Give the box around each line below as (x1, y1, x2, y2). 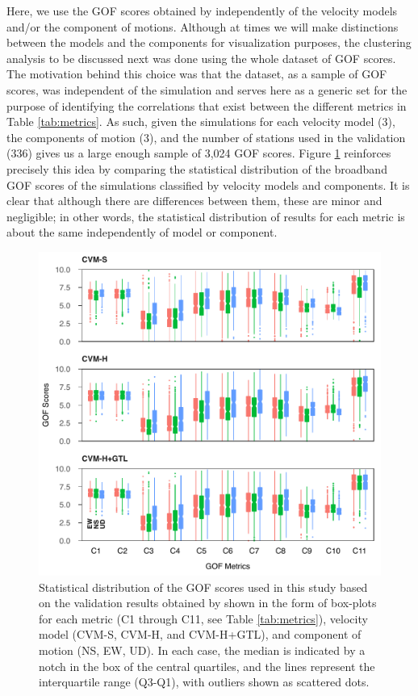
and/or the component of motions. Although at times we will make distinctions (6, 18, 399, 35)
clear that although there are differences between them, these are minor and (6, 192, 382, 209)
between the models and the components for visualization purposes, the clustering (6, 34, 412, 51)
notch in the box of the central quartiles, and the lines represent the (39, 657, 375, 674)
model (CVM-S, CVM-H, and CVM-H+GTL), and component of (39, 626, 362, 643)
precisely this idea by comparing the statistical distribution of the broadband (6, 160, 387, 177)
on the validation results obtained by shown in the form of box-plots (39, 594, 377, 611)
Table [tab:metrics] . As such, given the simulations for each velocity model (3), (6, 113, 395, 130)
